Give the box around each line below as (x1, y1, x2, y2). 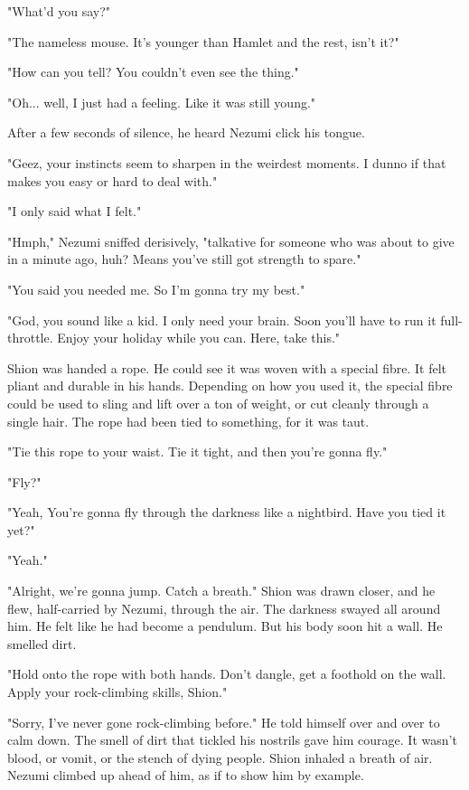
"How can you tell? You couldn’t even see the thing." (7, 62, 299, 81)
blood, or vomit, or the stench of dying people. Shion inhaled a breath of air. (7, 748, 433, 766)
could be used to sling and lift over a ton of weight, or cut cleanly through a (7, 393, 429, 412)
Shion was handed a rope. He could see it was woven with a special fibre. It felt (7, 358, 447, 377)
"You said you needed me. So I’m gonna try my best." (7, 279, 305, 298)
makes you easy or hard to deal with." (7, 171, 218, 190)
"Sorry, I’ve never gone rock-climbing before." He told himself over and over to (7, 712, 440, 731)
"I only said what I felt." (7, 202, 142, 221)
